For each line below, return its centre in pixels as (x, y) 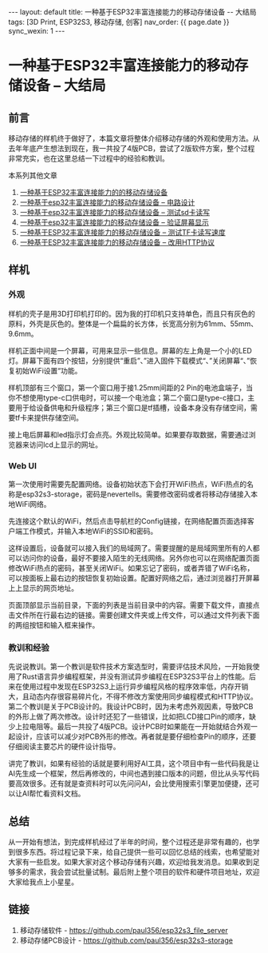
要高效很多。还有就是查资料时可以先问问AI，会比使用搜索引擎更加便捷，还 (130, 784)
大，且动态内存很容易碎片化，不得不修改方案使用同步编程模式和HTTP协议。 (133, 696)
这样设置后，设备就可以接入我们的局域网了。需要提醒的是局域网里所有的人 (130, 548)
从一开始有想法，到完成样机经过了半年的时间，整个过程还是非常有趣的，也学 (134, 842)
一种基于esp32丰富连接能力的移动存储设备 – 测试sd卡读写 (114, 212)
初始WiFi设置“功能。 (48, 370)
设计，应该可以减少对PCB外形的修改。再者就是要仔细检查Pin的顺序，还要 (136, 736)
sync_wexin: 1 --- (37, 31)
